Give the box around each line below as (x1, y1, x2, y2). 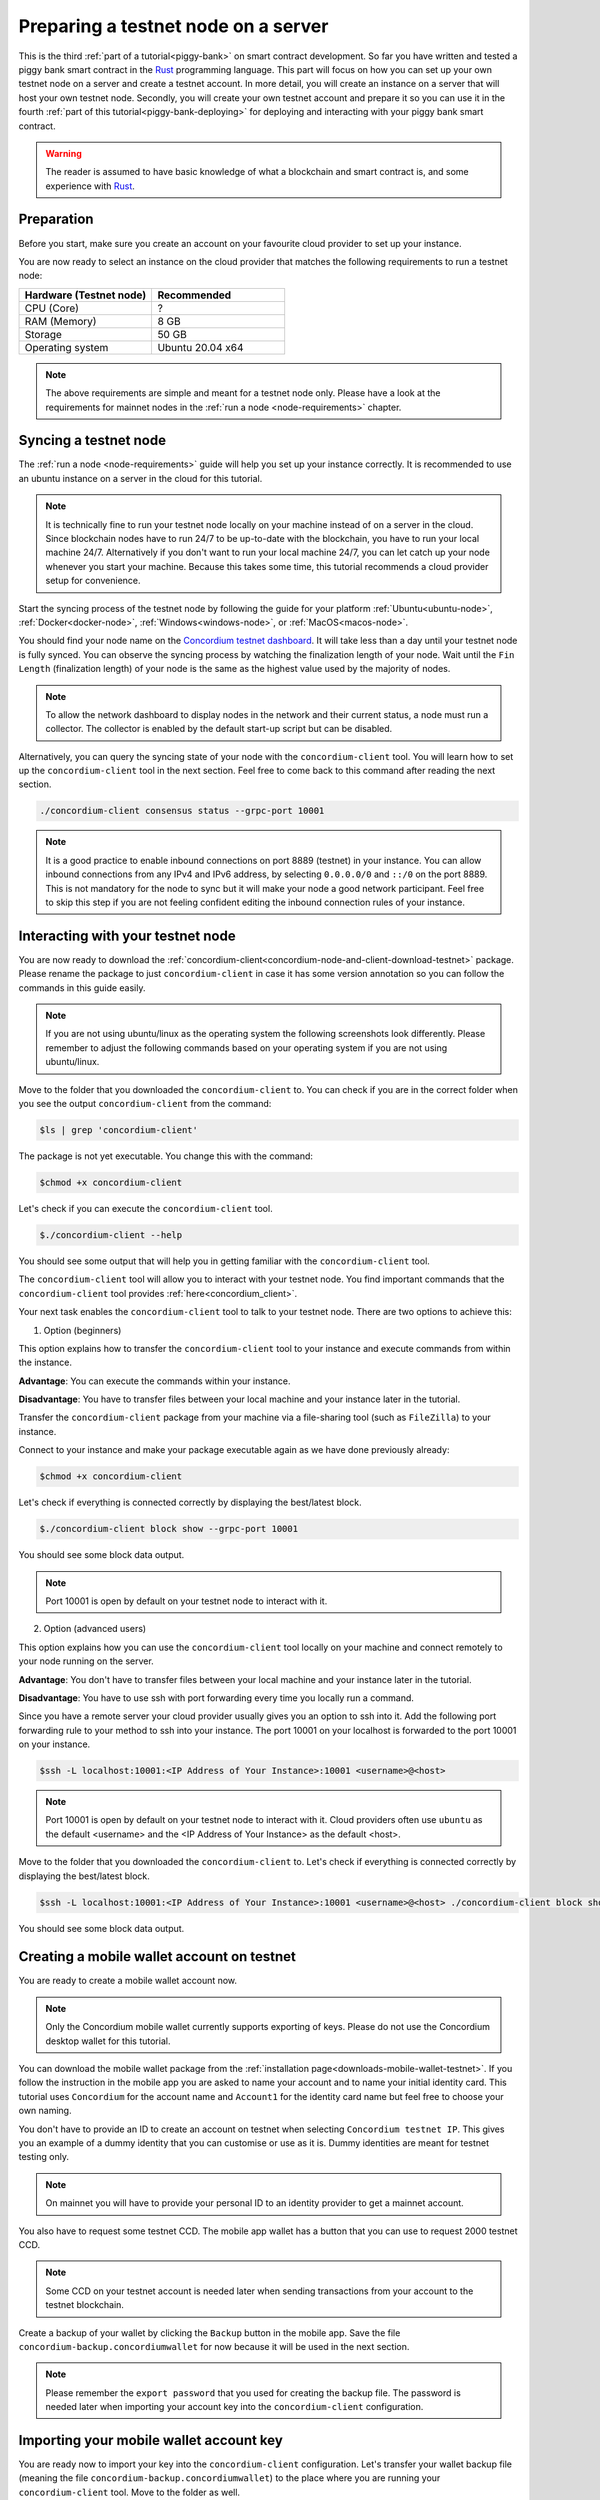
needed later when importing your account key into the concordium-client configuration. (45, 2401, 424, 2413)
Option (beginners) (43, 1324, 122, 1336)
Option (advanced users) (43, 1623, 147, 1635)
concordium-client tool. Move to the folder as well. (18, 2486, 240, 2498)
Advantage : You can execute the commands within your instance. (18, 1375, 291, 1387)
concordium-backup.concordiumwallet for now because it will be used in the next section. (18, 2340, 410, 2352)
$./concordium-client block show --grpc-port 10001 (39, 1523, 299, 1535)
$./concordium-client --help (39, 1229, 183, 1240)
